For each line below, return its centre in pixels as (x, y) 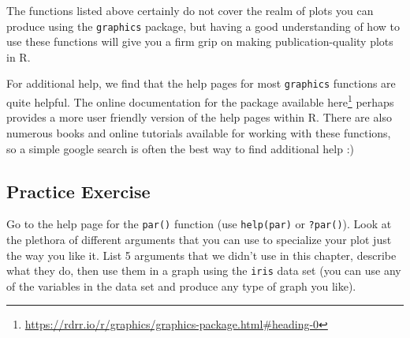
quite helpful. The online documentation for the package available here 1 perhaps (200, 101)
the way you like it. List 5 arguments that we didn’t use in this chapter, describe (201, 255)
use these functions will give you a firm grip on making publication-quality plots (200, 41)
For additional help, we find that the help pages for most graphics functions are (201, 83)
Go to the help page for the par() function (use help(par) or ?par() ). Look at (199, 224)
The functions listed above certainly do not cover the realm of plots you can (190, 10)
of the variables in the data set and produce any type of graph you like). (181, 285)
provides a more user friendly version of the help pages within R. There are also (199, 117)
